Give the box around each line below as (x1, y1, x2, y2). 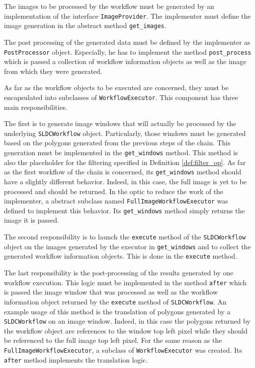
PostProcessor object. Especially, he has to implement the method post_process (4, 46, 252, 57)
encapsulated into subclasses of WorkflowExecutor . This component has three (4, 92, 238, 102)
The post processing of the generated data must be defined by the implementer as (4, 36, 251, 47)
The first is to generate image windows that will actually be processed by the (4, 118, 236, 129)
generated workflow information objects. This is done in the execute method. (4, 251, 237, 261)
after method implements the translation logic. (4, 354, 148, 365)
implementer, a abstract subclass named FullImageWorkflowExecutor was (4, 196, 228, 206)
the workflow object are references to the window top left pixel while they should (4, 325, 248, 335)
